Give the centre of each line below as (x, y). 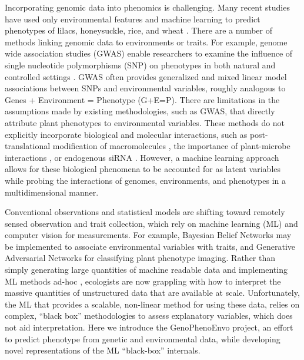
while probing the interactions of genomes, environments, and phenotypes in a (146, 180)
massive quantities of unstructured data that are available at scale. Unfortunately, (152, 293)
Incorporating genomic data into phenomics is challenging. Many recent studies (147, 7)
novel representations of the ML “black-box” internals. (103, 350)
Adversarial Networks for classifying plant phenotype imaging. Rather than (140, 258)
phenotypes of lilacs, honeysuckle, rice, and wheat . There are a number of (138, 30)
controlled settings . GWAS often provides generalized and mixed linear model (146, 76)
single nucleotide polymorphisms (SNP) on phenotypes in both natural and (140, 65)
